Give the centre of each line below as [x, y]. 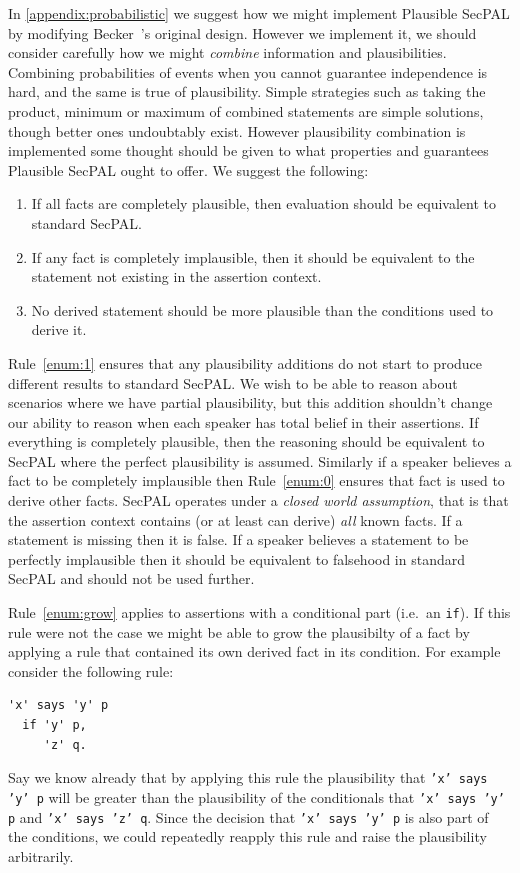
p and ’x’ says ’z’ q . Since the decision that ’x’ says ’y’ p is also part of [248, 816]
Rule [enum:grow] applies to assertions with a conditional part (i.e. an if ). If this [259, 612]
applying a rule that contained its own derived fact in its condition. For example [254, 651]
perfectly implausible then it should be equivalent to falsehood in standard [237, 558]
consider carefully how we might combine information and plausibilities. [227, 52]
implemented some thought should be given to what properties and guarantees [248, 150]
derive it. [59, 329]
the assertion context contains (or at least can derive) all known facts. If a [235, 519]
